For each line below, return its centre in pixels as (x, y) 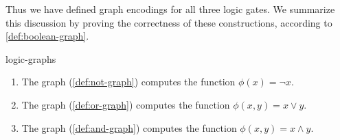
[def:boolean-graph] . (47, 36)
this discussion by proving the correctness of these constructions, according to (169, 22)
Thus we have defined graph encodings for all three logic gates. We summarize (170, 9)
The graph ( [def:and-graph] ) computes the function (129, 127)
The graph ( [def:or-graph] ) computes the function (126, 104)
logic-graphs (31, 58)
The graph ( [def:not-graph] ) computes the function (128, 82)
